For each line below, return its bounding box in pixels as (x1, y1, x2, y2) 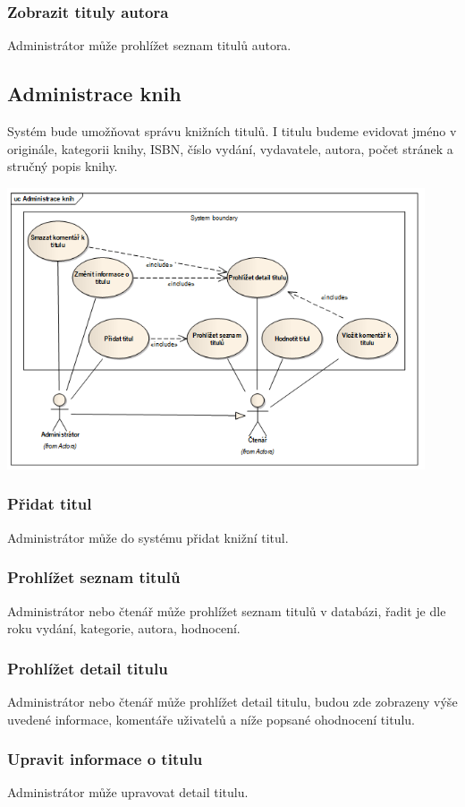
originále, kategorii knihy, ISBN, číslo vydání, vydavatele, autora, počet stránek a (7, 139, 453, 158)
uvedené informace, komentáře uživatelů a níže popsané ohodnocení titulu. (7, 709, 415, 728)
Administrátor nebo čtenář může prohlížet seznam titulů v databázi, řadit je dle (7, 601, 446, 620)
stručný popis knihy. (7, 157, 118, 176)
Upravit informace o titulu (7, 748, 203, 770)
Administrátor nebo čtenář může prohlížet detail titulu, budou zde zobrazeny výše (7, 691, 458, 710)
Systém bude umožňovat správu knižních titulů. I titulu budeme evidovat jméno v (7, 122, 457, 141)
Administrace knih (7, 80, 182, 107)
